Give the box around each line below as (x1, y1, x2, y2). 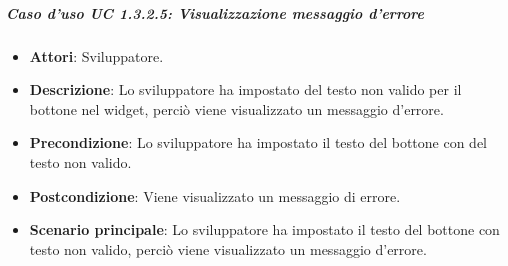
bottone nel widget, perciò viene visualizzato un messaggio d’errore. (29, 98, 444, 119)
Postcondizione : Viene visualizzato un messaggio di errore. (29, 185, 401, 206)
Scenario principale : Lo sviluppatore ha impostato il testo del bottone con (29, 219, 500, 240)
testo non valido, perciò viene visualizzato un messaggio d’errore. (29, 238, 427, 259)
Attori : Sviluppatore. (29, 45, 164, 66)
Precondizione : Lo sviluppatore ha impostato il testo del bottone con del (29, 132, 488, 153)
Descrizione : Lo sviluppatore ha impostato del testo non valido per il (29, 79, 462, 100)
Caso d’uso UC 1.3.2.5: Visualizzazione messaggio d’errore (6, 2, 425, 23)
